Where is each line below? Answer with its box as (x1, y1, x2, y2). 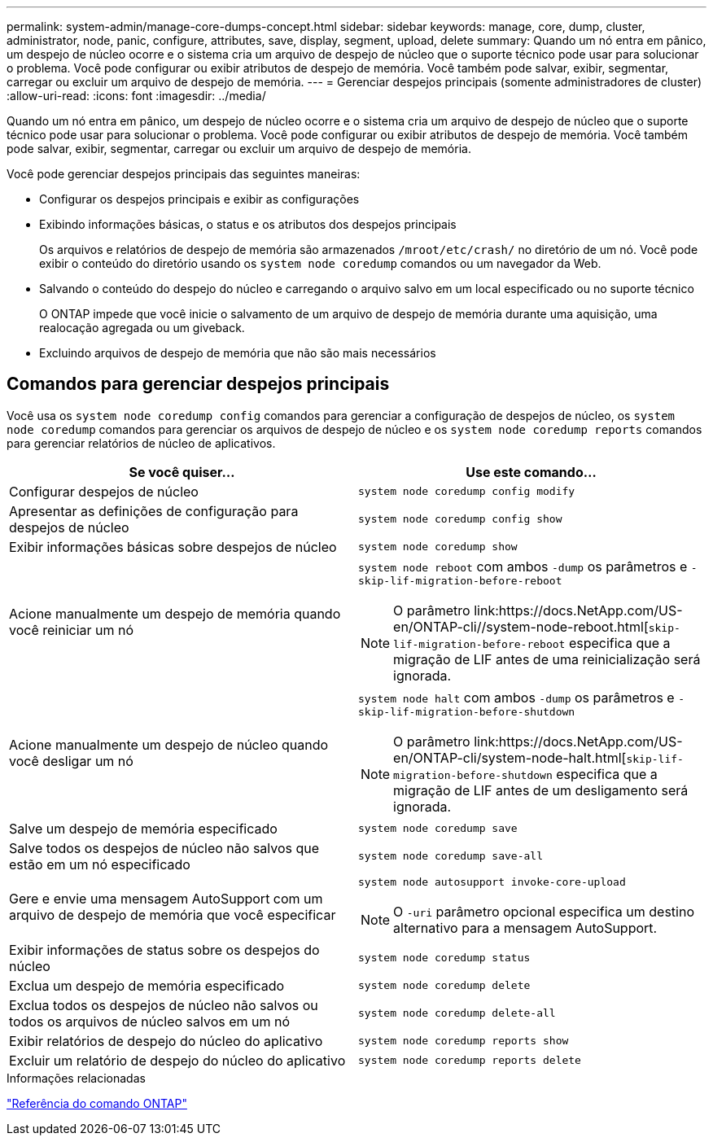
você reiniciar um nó (9, 622, 134, 639)
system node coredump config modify (358, 485, 575, 498)
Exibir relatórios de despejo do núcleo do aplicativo (9, 1032, 323, 1049)
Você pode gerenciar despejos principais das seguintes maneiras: (7, 167, 361, 181)
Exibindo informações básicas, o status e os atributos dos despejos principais (39, 217, 457, 231)
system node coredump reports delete (358, 1054, 581, 1067)
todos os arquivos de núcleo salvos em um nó (9, 1013, 291, 1030)
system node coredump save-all (358, 850, 543, 863)
